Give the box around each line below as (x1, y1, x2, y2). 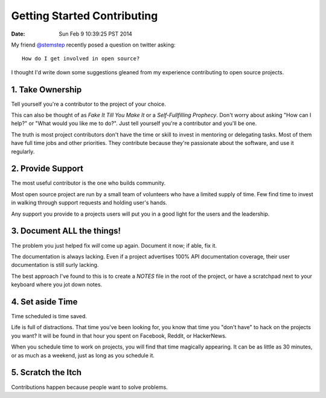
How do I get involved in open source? (22, 55, 140, 62)
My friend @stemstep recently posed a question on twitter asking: (11, 41, 176, 48)
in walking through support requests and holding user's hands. (11, 199, 167, 207)
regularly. (11, 148, 35, 155)
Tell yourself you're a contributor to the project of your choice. (11, 100, 166, 108)
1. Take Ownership (11, 85, 82, 95)
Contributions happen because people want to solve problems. (11, 384, 168, 391)
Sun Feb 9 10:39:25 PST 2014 (59, 30, 133, 37)
